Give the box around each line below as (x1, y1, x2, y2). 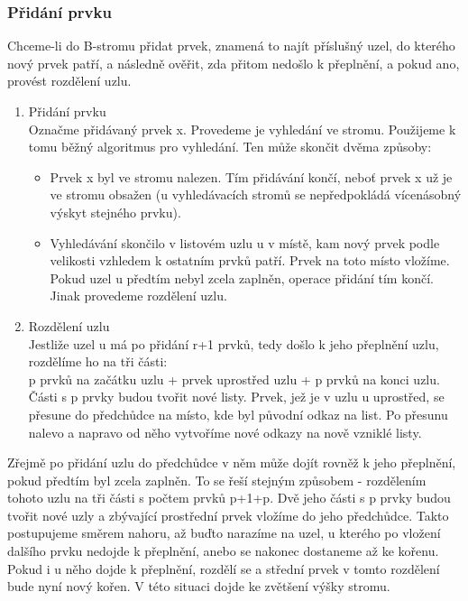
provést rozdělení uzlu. (7, 71, 132, 90)
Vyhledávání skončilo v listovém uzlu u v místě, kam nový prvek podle (50, 233, 440, 252)
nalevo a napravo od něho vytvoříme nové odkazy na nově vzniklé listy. (28, 422, 422, 441)
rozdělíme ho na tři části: (28, 352, 168, 371)
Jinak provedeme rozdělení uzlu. (50, 286, 227, 305)
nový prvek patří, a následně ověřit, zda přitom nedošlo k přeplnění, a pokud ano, (7, 53, 460, 72)
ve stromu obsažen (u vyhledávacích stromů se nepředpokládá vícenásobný (50, 185, 462, 204)
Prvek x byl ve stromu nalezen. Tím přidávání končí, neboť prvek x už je (50, 167, 453, 186)
